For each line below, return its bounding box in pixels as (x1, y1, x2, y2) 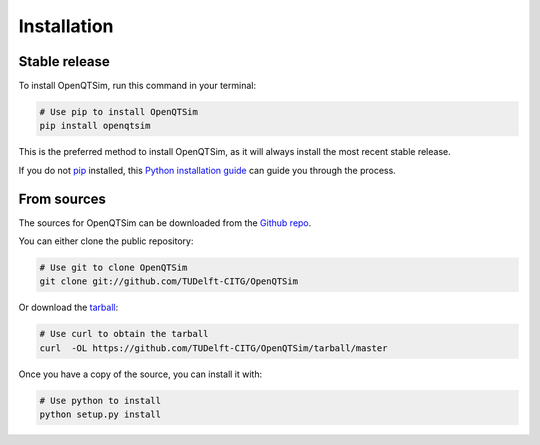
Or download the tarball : (18, 301, 119, 314)
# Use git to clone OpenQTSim (39, 262, 188, 274)
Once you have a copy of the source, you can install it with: (18, 368, 263, 380)
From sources (18, 190, 107, 207)
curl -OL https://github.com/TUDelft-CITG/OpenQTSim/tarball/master (39, 342, 388, 354)
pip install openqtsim (39, 120, 151, 132)
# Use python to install (39, 395, 162, 406)
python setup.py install (39, 409, 162, 420)
